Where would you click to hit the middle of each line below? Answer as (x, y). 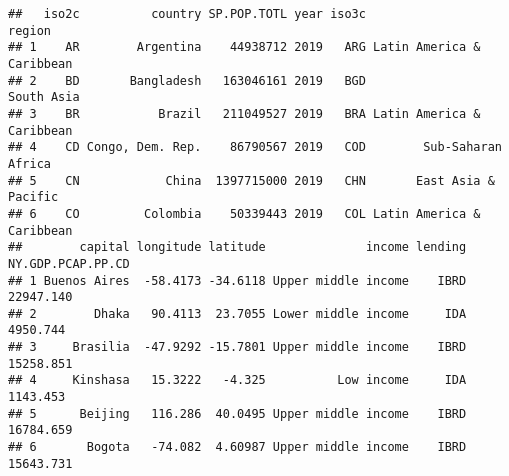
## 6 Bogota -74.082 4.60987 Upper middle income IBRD (237, 447)
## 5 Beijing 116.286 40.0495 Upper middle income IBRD (237, 413)
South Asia (44, 97)
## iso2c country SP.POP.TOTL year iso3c (187, 14)
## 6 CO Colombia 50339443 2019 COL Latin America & (244, 213)
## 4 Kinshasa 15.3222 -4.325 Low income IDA (237, 380)
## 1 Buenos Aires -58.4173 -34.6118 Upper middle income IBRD (237, 280)
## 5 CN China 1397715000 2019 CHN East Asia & (251, 180)
